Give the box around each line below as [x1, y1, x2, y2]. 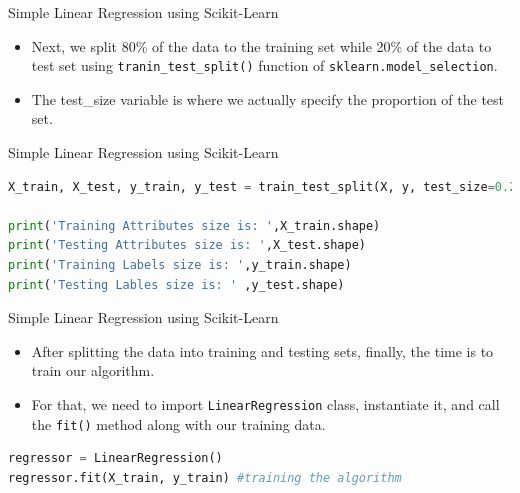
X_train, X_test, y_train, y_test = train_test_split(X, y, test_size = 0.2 [8, 179, 517, 194]
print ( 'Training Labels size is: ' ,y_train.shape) [8, 258, 352, 272]
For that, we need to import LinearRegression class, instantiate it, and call [31, 393, 500, 414]
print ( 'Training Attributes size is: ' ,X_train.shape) [8, 218, 381, 233]
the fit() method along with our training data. [31, 413, 326, 434]
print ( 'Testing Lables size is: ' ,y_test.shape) [8, 277, 345, 292]
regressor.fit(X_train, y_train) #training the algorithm [8, 470, 402, 485]
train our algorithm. [31, 360, 155, 381]
